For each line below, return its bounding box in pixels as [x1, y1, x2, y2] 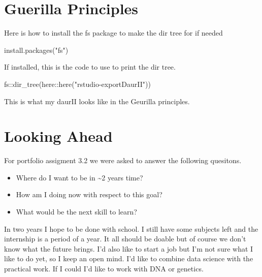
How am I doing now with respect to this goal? [16, 189, 162, 200]
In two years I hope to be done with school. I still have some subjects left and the [4, 223, 258, 234]
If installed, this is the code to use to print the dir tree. [4, 61, 176, 72]
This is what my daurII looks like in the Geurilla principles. [4, 96, 190, 106]
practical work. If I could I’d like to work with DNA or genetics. [4, 263, 204, 273]
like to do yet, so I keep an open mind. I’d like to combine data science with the [4, 253, 253, 264]
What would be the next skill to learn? [16, 206, 137, 217]
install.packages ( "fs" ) [4, 44, 69, 55]
